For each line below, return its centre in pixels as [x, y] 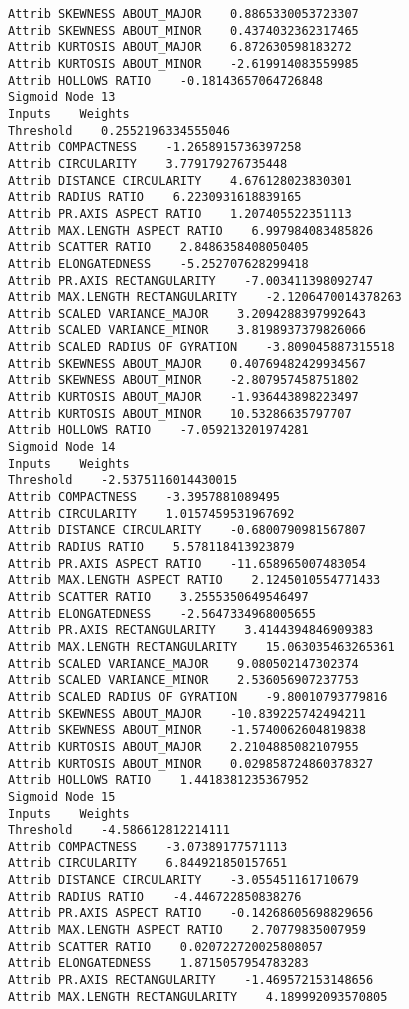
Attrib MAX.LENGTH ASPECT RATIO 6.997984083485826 [191, 230]
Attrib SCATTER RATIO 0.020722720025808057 [165, 946]
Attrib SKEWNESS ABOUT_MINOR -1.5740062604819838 [187, 730]
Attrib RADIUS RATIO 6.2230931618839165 [155, 197]
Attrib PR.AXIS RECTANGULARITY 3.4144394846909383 [191, 630]
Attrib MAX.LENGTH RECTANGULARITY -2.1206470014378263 [205, 297]
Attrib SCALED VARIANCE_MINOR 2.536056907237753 [183, 680]
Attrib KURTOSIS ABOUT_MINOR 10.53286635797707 [180, 413]
